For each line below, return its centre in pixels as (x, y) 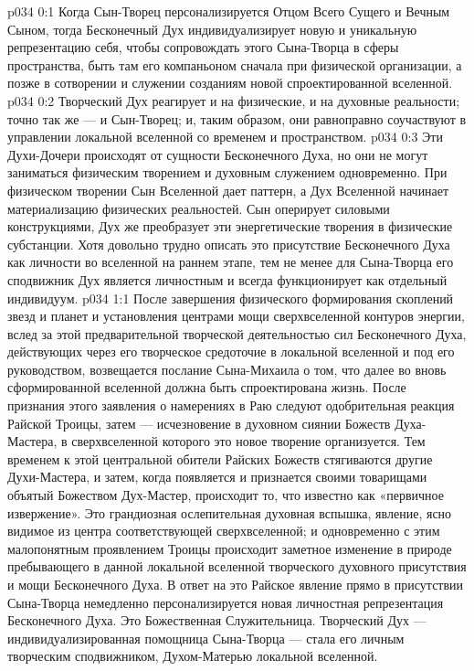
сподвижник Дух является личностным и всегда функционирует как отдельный (227, 279)
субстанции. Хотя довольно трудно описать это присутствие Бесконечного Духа (229, 244)
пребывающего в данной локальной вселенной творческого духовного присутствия (237, 566)
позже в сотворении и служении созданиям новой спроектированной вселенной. (230, 83)
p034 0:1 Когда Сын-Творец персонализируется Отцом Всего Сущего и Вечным (229, 11)
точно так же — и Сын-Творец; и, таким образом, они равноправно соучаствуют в (237, 118)
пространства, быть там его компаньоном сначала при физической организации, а (235, 64)
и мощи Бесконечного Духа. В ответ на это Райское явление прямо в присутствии (236, 584)
